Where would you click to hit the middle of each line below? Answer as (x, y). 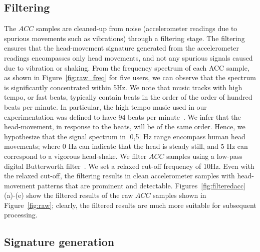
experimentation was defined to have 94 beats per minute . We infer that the (122, 116)
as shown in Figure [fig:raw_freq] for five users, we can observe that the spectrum (130, 77)
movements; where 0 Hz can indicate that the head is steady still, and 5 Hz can (126, 146)
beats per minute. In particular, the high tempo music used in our (105, 106)
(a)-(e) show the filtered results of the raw (69, 195)
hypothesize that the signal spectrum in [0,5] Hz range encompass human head (125, 136)
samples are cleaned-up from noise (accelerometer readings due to (137, 28)
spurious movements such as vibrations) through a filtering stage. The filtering (124, 38)
